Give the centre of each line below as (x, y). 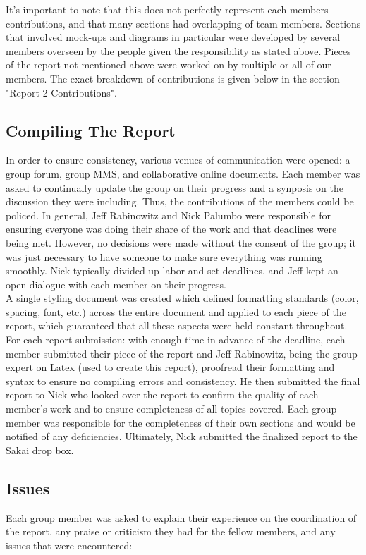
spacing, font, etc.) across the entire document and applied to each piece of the (176, 311)
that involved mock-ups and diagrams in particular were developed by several (173, 37)
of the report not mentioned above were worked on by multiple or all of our (169, 65)
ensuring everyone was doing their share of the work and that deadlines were (171, 229)
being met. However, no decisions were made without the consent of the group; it (181, 242)
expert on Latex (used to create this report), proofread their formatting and (170, 367)
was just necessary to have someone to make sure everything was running (164, 256)
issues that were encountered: (69, 545)
